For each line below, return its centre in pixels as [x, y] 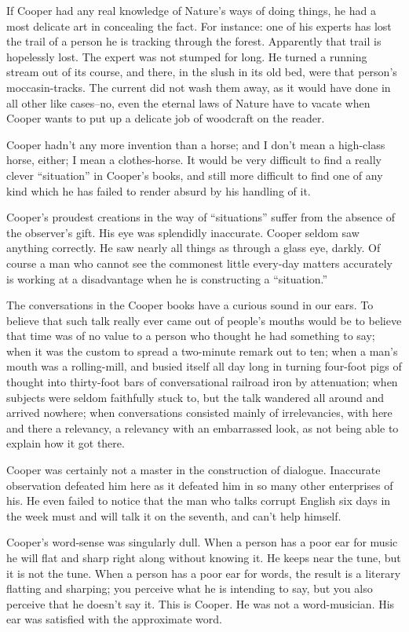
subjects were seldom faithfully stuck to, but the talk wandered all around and [195, 397]
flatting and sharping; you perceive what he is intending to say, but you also [190, 588]
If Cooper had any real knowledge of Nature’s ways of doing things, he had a [191, 10]
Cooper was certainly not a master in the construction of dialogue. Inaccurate [194, 470]
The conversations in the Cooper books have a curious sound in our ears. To [190, 305]
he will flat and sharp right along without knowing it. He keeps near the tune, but [204, 557]
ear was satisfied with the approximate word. [114, 619]
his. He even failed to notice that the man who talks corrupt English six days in [199, 500]
